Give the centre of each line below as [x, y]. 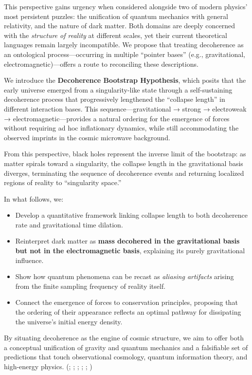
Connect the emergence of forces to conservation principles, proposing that [126, 302]
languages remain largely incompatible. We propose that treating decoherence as [124, 45]
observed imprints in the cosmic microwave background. [87, 137]
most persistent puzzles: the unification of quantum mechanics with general [116, 16]
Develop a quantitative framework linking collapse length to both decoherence [131, 215]
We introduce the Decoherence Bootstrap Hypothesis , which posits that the [125, 80]
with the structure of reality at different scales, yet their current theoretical [116, 35]
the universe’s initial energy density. [69, 321]
